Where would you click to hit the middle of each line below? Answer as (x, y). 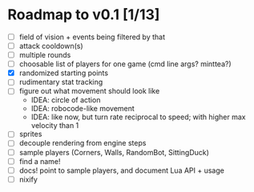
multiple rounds (45, 55)
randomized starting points (64, 73)
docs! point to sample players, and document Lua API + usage (122, 170)
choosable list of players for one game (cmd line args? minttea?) (125, 64)
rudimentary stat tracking (61, 82)
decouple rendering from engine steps (83, 143)
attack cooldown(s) (51, 46)
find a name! (40, 161)
